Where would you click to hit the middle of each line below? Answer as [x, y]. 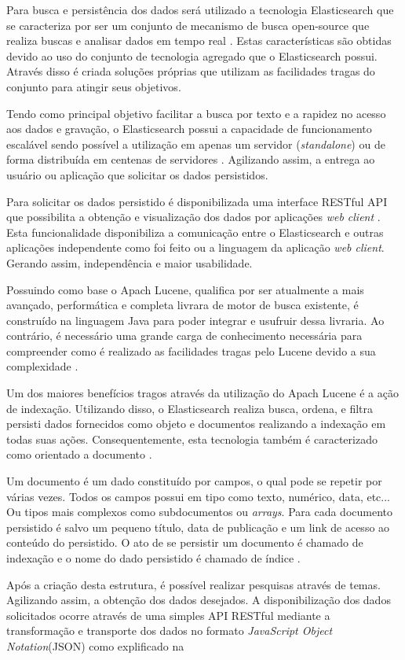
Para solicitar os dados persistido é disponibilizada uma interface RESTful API [197, 201]
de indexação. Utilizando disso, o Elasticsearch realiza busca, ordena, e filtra [190, 408]
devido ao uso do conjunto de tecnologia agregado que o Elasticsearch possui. [192, 55]
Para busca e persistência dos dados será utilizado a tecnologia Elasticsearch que [200, 9]
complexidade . [42, 366]
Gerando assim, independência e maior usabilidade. [130, 262]
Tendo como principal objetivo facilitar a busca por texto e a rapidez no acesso [196, 113]
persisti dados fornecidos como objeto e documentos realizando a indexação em [196, 424]
